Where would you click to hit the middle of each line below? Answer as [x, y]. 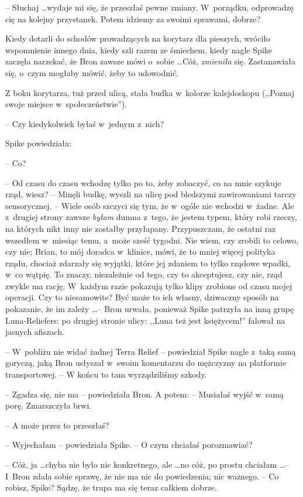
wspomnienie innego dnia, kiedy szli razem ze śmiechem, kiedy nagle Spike [139, 49]
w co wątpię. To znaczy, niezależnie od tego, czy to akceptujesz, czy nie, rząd [144, 274]
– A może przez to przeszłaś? [57, 425]
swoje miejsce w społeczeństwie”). [66, 104]
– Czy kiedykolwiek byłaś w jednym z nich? [85, 123]
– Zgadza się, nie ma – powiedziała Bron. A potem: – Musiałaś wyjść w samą [144, 394]
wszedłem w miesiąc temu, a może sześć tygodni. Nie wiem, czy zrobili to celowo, [152, 240]
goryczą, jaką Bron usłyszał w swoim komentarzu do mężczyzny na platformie [146, 363]
